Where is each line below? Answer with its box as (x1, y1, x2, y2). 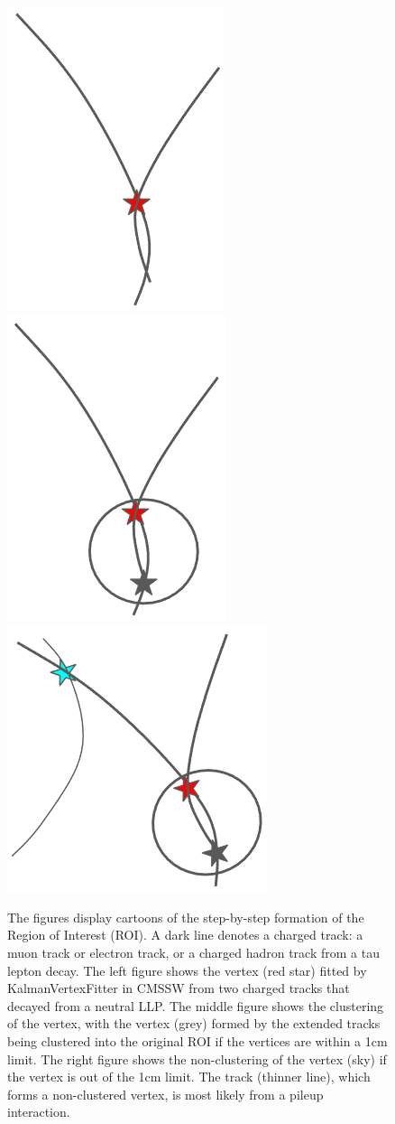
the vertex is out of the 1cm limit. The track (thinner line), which (7, 1067, 371, 1086)
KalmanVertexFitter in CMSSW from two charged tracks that (7, 979, 350, 998)
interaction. (7, 1102, 70, 1121)
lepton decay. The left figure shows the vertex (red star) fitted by (7, 960, 367, 979)
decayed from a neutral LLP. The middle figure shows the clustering (7, 996, 384, 1015)
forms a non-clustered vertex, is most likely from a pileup (7, 1084, 324, 1103)
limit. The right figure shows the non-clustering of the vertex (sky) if (7, 1049, 387, 1068)
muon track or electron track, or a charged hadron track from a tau (7, 942, 380, 961)
